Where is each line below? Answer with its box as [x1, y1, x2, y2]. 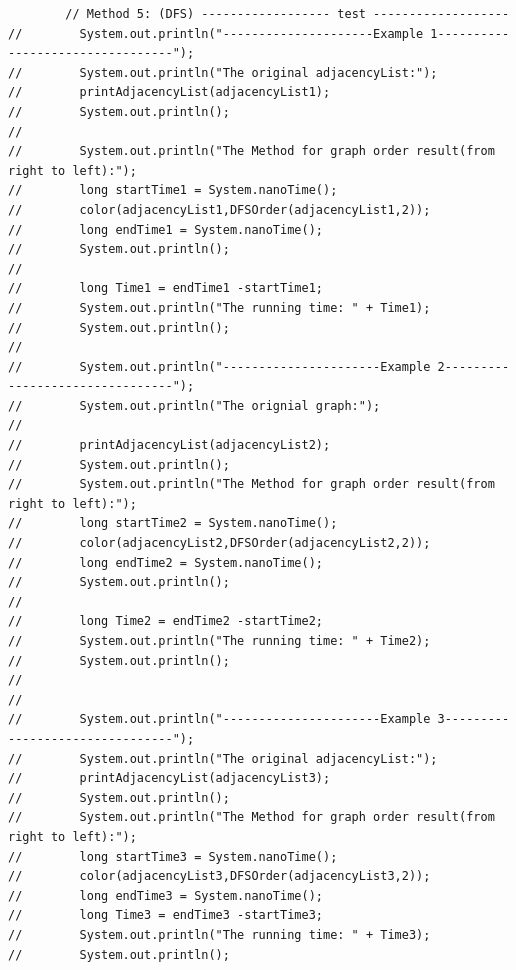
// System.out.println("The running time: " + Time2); [8, 634, 431, 648]
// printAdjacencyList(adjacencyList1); [8, 85, 331, 100]
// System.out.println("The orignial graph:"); [8, 398, 381, 413]
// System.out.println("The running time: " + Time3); [8, 927, 431, 942]
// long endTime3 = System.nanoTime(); [8, 888, 323, 903]
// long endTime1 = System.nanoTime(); [8, 222, 323, 237]
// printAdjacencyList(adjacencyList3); [8, 771, 331, 786]
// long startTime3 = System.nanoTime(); [8, 849, 338, 864]
